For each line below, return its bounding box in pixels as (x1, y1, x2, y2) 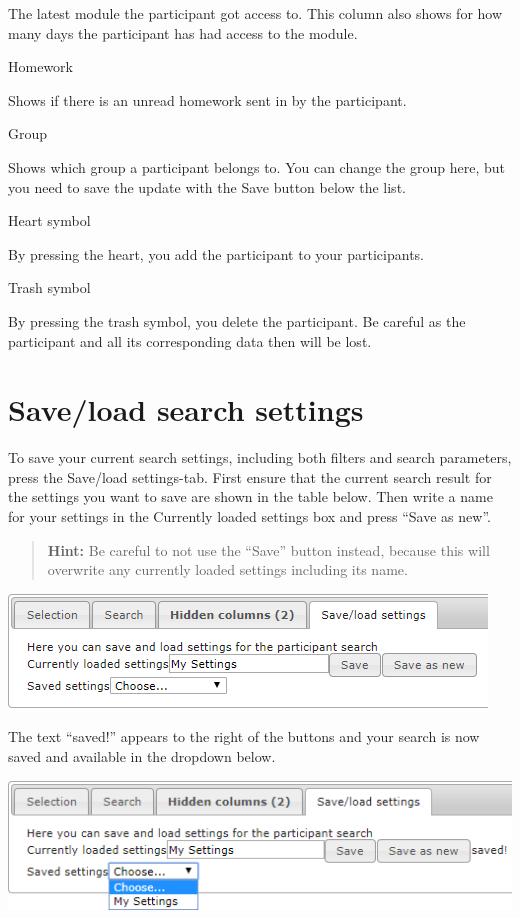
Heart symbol (8, 210, 91, 231)
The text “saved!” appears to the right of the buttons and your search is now (8, 726, 480, 747)
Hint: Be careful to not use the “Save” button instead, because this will (47, 539, 490, 560)
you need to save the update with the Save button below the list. (8, 176, 406, 197)
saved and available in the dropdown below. (8, 746, 276, 766)
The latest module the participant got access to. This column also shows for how (8, 3, 503, 23)
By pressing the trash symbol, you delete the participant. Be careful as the (8, 310, 466, 331)
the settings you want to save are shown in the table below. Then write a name (8, 486, 493, 507)
